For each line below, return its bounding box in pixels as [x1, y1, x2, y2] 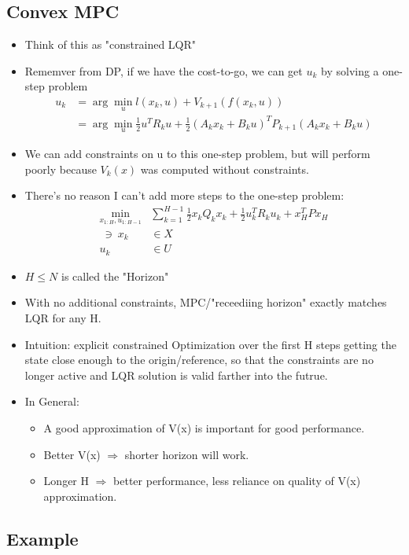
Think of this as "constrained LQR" [24, 36, 197, 53]
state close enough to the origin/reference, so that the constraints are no [24, 351, 374, 368]
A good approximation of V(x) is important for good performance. [43, 420, 365, 436]
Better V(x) [43, 446, 101, 462]
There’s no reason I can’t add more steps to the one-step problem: [24, 187, 345, 204]
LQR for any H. [24, 310, 101, 326]
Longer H [43, 472, 89, 489]
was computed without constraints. [140, 160, 309, 177]
